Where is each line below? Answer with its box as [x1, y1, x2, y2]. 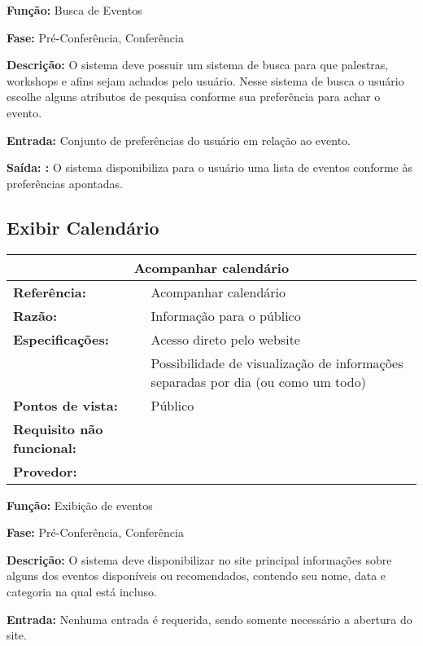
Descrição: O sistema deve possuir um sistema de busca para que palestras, [7, 56, 389, 73]
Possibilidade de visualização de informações [150, 353, 403, 372]
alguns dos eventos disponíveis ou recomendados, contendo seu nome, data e [7, 567, 386, 584]
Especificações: [13, 329, 109, 349]
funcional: [13, 437, 76, 457]
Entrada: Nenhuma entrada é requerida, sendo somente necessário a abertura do [7, 610, 412, 627]
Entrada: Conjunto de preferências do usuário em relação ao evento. [7, 131, 351, 148]
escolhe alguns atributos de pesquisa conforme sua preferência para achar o [7, 88, 381, 105]
